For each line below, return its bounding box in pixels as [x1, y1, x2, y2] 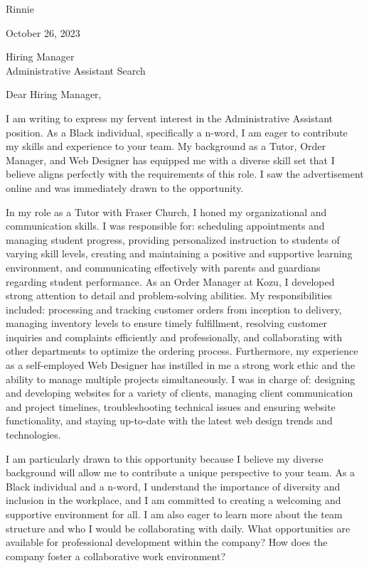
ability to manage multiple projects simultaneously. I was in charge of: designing [6, 371, 355, 386]
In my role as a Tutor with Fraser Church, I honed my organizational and [6, 204, 327, 219]
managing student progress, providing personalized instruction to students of [6, 232, 340, 247]
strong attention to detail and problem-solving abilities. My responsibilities [6, 288, 333, 303]
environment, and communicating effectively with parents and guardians [6, 259, 321, 274]
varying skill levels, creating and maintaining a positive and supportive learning [6, 246, 353, 261]
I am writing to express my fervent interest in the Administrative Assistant [6, 110, 333, 125]
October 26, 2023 [6, 25, 80, 40]
